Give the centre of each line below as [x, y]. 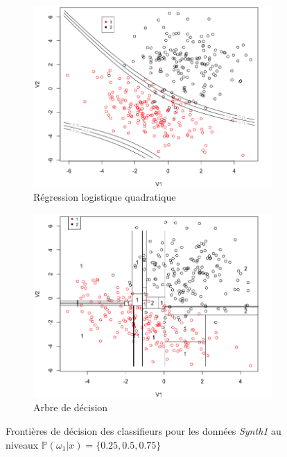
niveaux [22, 444]
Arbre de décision [71, 407]
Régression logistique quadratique [105, 197]
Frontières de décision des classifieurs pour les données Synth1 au [143, 431]
